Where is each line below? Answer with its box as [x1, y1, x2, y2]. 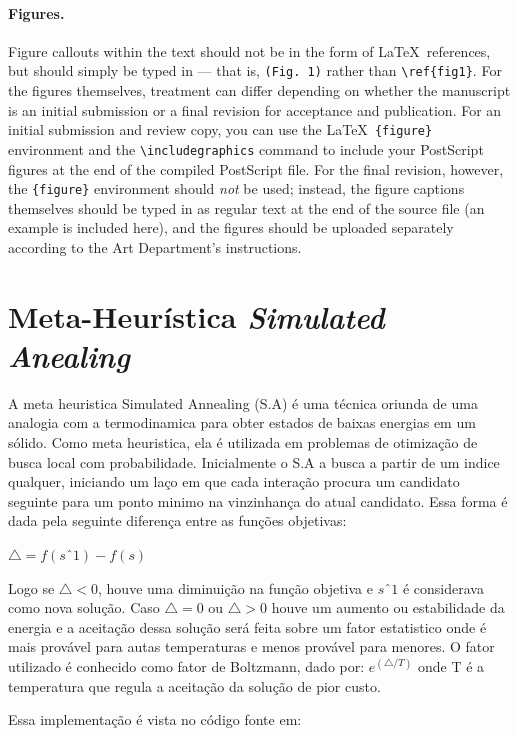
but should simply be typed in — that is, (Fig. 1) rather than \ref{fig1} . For [8, 60, 502, 81]
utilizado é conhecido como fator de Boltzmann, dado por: [8, 656, 365, 677]
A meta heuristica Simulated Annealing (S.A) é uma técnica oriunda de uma [8, 392, 478, 413]
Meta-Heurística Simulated [8, 295, 385, 337]
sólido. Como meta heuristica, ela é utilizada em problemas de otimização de [8, 432, 478, 453]
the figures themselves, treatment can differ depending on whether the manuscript [8, 80, 511, 101]
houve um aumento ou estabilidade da [271, 597, 505, 618]
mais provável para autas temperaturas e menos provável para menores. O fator [8, 636, 495, 657]
